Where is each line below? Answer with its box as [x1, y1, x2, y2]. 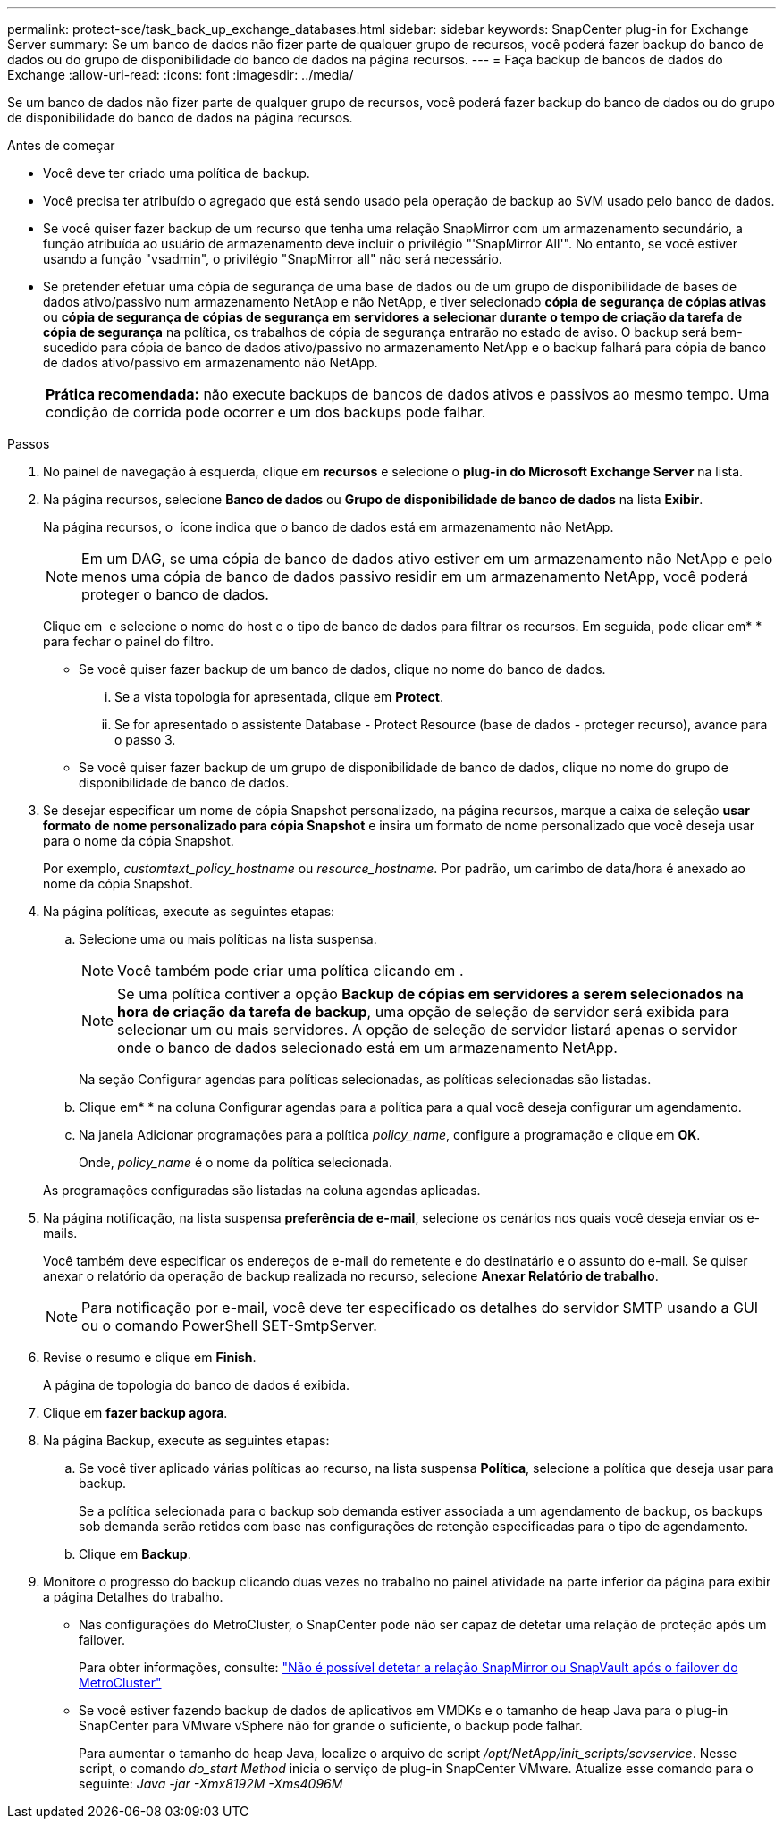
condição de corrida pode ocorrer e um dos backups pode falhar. [46, 403, 486, 421]
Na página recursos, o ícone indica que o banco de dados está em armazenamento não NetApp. [43, 519, 614, 534]
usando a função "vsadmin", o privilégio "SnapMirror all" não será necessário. [43, 251, 502, 266]
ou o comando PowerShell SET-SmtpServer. [81, 1317, 377, 1334]
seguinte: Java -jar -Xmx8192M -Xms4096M [79, 1776, 343, 1791]
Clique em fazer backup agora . [43, 1405, 228, 1420]
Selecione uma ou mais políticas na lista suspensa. [79, 931, 377, 947]
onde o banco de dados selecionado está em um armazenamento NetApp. [117, 1039, 618, 1056]
